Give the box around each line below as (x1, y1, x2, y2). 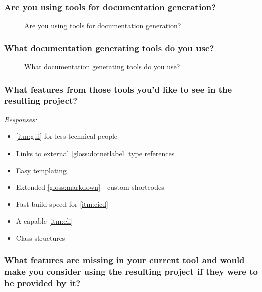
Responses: (4, 114, 37, 124)
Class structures (16, 232, 65, 243)
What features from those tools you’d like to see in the (4, 83, 232, 95)
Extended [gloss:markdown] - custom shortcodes (16, 182, 164, 192)
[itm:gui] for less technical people (16, 131, 118, 141)
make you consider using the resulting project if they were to (4, 265, 258, 278)
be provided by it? (4, 277, 81, 289)
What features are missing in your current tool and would (4, 254, 245, 266)
